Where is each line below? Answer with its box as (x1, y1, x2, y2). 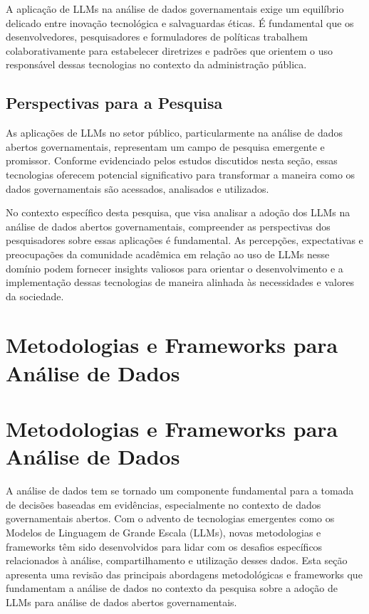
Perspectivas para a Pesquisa (6, 92, 223, 114)
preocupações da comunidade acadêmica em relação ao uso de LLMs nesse (6, 246, 330, 261)
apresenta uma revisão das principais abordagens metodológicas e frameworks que (6, 566, 363, 581)
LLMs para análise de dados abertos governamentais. (6, 594, 237, 609)
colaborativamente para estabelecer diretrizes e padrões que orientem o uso (6, 43, 333, 58)
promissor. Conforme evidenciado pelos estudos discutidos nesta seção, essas (6, 153, 338, 168)
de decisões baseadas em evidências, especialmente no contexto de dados (6, 497, 321, 512)
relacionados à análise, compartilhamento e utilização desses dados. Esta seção (6, 553, 348, 568)
